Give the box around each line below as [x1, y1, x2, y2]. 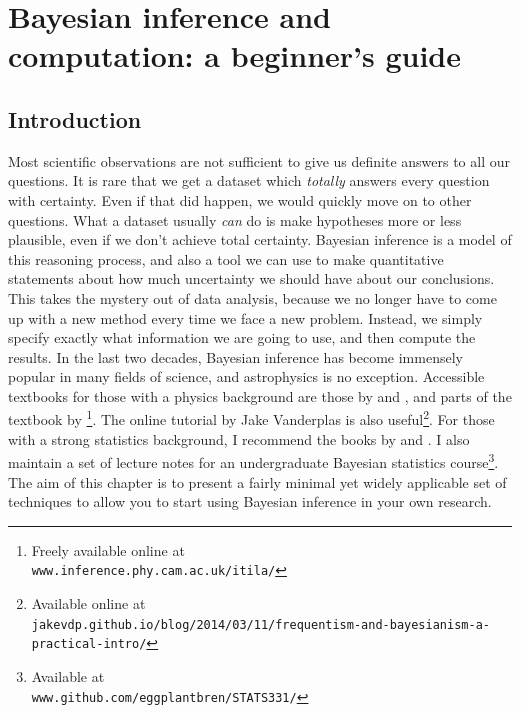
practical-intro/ [31, 637, 147, 652]
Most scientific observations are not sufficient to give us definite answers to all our [8, 150, 510, 171]
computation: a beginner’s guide [8, 35, 461, 76]
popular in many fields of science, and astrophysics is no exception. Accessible [8, 366, 485, 387]
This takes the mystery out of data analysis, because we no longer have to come [8, 287, 497, 308]
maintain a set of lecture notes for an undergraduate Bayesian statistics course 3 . [8, 449, 499, 472]
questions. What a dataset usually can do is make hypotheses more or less [8, 209, 462, 230]
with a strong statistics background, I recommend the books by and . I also [8, 428, 470, 449]
